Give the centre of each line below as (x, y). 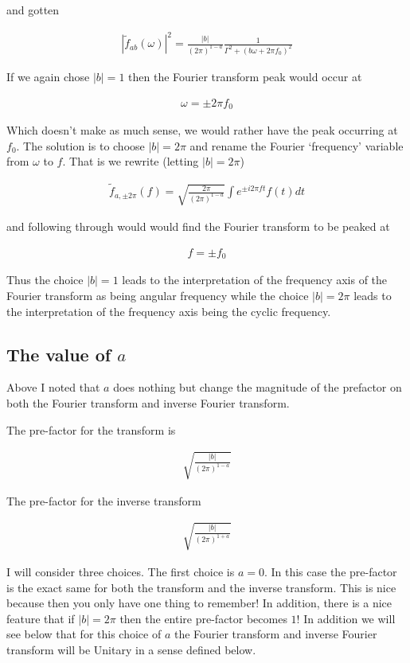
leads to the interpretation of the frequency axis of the (255, 280)
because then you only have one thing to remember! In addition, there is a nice (199, 603)
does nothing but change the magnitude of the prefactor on (258, 387)
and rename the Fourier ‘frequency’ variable (297, 145)
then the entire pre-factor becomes (203, 618)
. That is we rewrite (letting (131, 161)
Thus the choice (45, 280)
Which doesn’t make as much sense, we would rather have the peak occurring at (202, 130)
